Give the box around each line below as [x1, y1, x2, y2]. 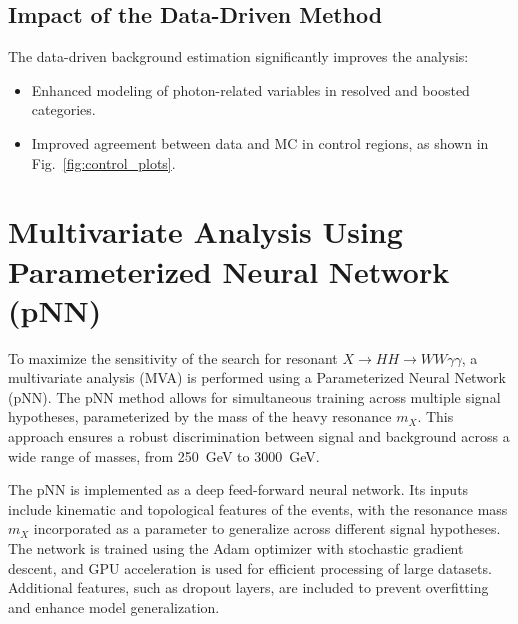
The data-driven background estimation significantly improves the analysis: [8, 46, 469, 67]
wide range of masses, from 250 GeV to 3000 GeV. [8, 445, 320, 466]
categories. [31, 99, 96, 120]
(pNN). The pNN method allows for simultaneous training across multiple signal [8, 386, 501, 407]
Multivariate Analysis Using [8, 211, 403, 252]
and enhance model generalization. [8, 596, 220, 617]
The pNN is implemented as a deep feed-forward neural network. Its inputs [8, 479, 469, 500]
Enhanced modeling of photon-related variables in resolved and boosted [31, 79, 470, 100]
